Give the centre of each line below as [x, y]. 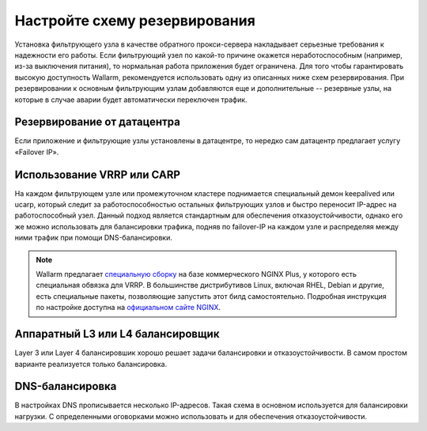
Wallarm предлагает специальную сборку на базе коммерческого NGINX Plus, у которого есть [196, 274]
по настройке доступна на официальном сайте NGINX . [128, 308]
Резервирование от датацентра [98, 122]
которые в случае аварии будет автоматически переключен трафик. [131, 100]
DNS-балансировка [66, 386]
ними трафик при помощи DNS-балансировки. [94, 238]
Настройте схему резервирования [135, 21]
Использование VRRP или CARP [98, 174]
